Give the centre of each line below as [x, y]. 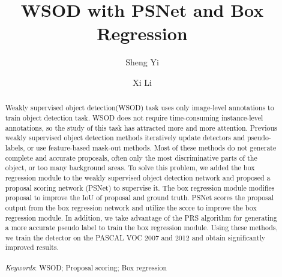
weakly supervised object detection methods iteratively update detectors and [125, 138]
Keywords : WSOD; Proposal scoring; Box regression [86, 267]
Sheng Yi [142, 62]
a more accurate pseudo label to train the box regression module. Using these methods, [141, 228]
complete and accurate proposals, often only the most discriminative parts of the [131, 157]
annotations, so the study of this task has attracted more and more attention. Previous [141, 127]
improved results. [32, 247]
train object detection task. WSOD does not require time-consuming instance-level [134, 117]
